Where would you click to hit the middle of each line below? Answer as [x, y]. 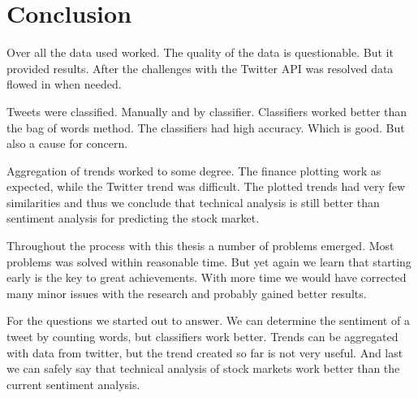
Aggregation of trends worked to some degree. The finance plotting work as [194, 170]
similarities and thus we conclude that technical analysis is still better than [193, 202]
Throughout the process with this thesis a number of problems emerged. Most [200, 246]
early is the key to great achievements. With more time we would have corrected [207, 277]
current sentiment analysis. [73, 384]
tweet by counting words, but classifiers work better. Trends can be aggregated [203, 337]
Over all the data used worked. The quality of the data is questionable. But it [200, 52]
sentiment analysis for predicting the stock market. [133, 218]
